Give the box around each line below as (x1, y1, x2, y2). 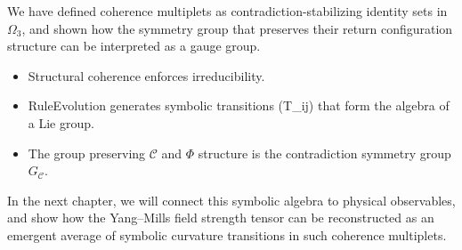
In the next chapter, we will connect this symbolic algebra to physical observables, (7, 190, 456, 209)
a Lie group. (28, 113, 94, 132)
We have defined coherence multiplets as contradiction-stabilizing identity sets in (7, 2, 448, 20)
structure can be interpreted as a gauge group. (7, 36, 261, 55)
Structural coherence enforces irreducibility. (28, 66, 265, 85)
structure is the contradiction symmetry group (198, 143, 451, 162)
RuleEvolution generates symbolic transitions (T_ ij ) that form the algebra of (28, 96, 450, 115)
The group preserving (28, 143, 146, 162)
